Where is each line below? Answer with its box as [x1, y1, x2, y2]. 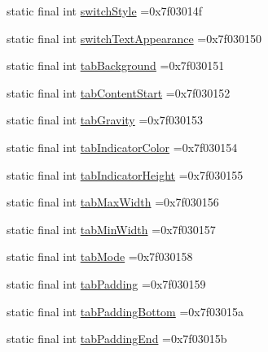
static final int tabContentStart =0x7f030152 [7, 84, 231, 101]
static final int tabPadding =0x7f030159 [7, 275, 206, 292]
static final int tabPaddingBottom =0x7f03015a [7, 302, 244, 319]
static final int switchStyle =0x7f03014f [7, 2, 203, 19]
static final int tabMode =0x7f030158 [7, 248, 193, 265]
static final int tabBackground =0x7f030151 [7, 57, 225, 74]
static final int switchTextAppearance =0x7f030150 [7, 29, 261, 46]
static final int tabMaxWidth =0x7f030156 [7, 193, 219, 211]
